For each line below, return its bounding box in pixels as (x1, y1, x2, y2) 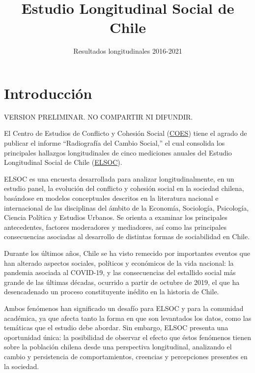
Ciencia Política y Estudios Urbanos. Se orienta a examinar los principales (4, 212, 227, 222)
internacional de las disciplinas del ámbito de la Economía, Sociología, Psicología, (4, 202, 249, 213)
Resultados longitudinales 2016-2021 (73, 46, 182, 56)
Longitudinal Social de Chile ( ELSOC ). (4, 157, 122, 167)
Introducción (4, 83, 92, 103)
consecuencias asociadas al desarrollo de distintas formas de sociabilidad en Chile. (4, 231, 250, 242)
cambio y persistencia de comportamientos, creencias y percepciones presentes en (4, 351, 248, 361)
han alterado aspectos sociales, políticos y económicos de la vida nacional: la (4, 257, 234, 268)
